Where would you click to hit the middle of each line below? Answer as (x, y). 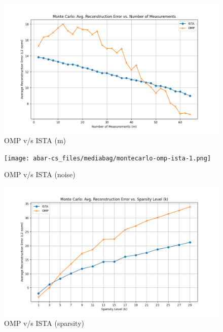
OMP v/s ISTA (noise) (40, 174)
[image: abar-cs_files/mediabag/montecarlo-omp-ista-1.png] (108, 158)
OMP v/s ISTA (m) (35, 140)
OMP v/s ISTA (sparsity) (44, 323)
